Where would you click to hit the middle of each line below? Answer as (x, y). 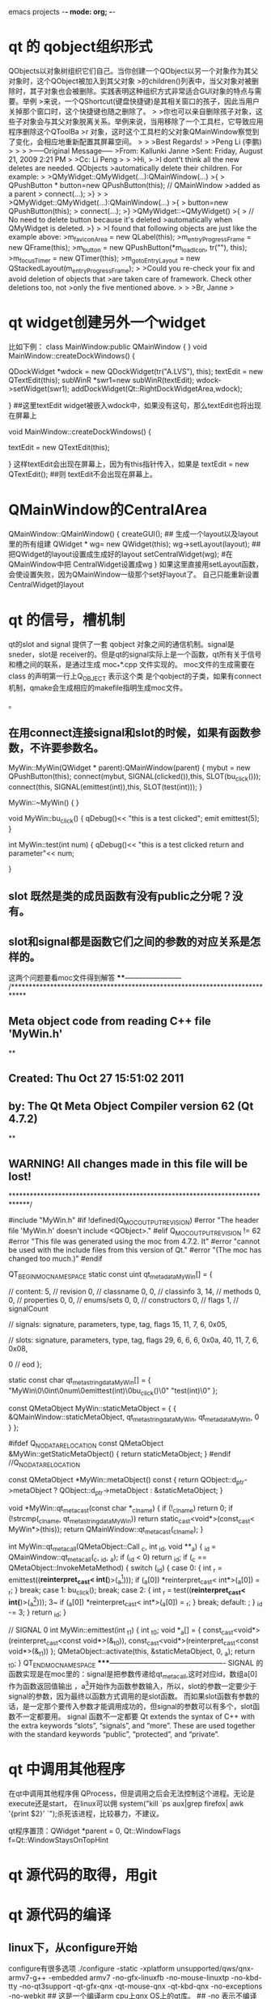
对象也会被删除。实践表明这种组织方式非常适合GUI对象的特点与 (149, 91)
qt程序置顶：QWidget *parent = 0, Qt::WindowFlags (95, 1831)
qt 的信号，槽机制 (67, 621)
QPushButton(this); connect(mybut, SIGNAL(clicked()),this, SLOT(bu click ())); (135, 778)
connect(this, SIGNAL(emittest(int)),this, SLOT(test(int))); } (106, 787)
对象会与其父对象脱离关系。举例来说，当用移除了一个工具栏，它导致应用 (143, 121)
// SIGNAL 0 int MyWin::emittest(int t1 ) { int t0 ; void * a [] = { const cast (121, 1631)
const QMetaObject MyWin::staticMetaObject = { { (92, 1408)
